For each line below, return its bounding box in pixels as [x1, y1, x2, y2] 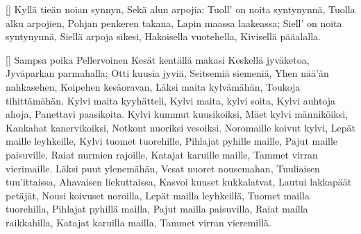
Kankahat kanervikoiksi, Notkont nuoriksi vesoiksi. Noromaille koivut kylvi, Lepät [6, 120, 355, 134]
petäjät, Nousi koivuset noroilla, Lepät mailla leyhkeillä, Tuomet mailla [6, 188, 310, 202]
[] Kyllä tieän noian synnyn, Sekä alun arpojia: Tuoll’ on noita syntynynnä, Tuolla [6, 2, 355, 16]
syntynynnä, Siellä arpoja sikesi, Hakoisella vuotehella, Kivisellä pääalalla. [6, 29, 321, 44]
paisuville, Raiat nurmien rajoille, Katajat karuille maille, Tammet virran [6, 147, 318, 161]
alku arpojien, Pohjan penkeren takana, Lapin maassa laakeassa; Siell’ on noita [6, 15, 342, 30]
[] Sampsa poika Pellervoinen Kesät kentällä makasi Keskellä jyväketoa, [6, 52, 310, 66]
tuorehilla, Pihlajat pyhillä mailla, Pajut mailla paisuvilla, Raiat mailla [6, 201, 308, 216]
